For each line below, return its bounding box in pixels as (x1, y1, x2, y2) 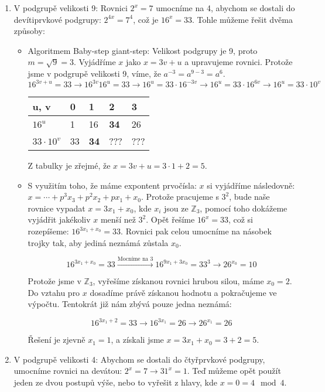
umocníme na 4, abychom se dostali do (156, 2, 295, 13)
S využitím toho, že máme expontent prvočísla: (28, 179, 197, 191)
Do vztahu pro (28, 286, 80, 298)
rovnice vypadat (28, 202, 85, 214)
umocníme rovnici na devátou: (13, 364, 122, 377)
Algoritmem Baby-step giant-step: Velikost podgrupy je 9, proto (28, 44, 258, 56)
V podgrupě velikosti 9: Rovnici (13, 2, 128, 13)
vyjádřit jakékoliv (28, 213, 91, 226)
